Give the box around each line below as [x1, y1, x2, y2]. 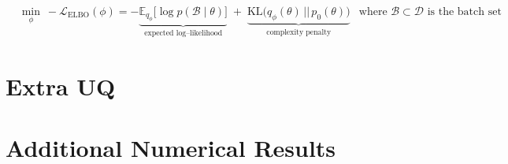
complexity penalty [266, 28, 332, 36]
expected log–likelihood [144, 29, 223, 38]
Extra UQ [6, 70, 116, 102]
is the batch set [427, 6, 502, 18]
